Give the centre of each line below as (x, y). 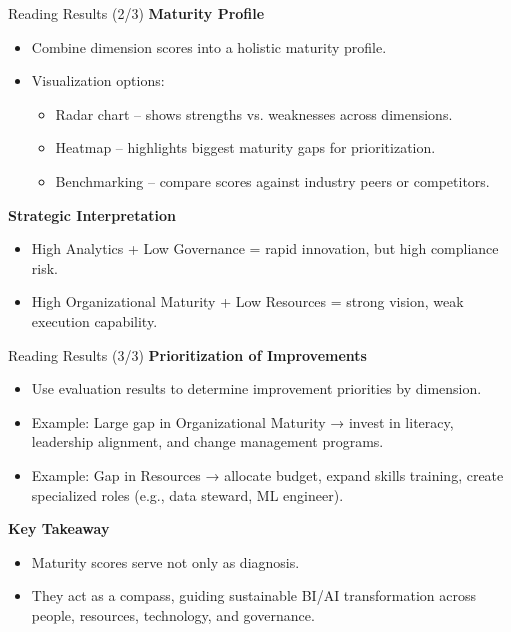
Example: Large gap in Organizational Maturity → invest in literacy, (242, 421)
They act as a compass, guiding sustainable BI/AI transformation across (254, 595)
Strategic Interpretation (92, 214)
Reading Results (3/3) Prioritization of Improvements (187, 354)
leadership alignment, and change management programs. (207, 441)
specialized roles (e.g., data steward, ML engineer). (187, 494)
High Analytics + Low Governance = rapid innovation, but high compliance (265, 248)
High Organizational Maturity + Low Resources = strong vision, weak (247, 301)
